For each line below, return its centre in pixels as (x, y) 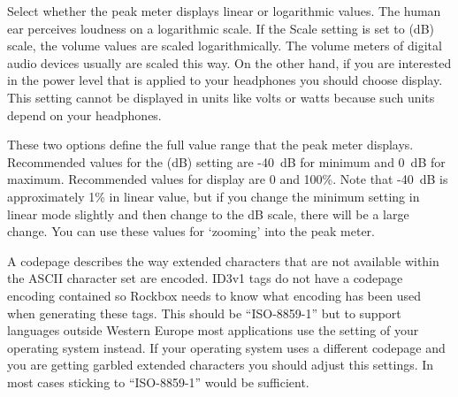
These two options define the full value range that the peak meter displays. (210, 145)
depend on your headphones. (84, 115)
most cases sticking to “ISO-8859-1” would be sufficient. (158, 382)
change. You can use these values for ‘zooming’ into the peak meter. (191, 231)
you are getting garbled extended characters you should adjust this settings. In (221, 365)
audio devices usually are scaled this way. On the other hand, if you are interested (229, 62)
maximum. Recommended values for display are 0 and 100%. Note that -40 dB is (228, 179)
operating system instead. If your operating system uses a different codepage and (226, 347)
